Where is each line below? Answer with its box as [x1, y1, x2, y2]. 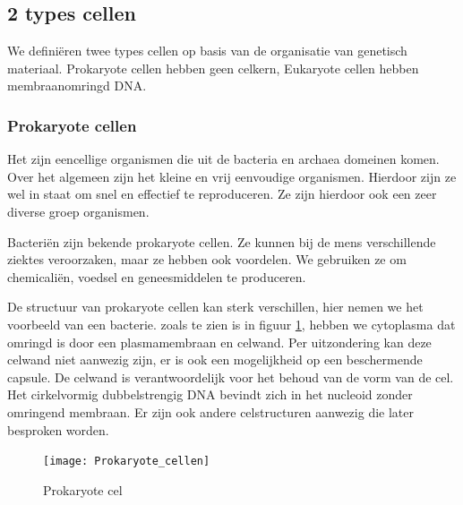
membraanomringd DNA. [7, 76, 147, 95]
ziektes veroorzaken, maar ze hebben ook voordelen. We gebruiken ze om [7, 250, 407, 269]
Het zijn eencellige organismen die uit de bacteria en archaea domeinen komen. [7, 150, 440, 168]
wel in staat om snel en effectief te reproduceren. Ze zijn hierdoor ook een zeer [7, 184, 437, 203]
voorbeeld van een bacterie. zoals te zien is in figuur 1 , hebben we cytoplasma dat [7, 314, 456, 333]
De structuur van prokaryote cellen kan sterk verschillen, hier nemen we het [7, 297, 424, 316]
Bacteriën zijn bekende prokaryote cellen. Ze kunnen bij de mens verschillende [7, 232, 436, 251]
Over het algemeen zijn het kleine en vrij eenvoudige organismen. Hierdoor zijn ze [7, 167, 457, 185]
